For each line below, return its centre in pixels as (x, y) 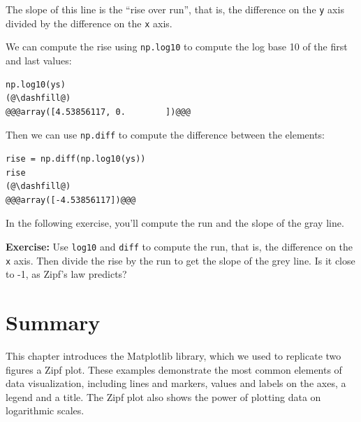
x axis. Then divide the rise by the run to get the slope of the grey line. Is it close (180, 260)
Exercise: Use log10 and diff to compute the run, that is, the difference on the (179, 246)
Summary (53, 322)
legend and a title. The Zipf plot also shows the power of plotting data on (163, 396)
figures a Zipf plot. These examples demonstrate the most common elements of (174, 369)
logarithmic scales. (45, 410)
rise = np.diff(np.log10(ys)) (76, 159)
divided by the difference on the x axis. (89, 23)
